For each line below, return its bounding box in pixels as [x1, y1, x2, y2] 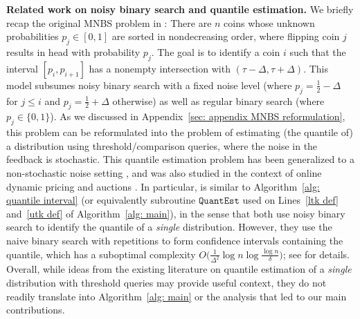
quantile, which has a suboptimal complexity [6, 246, 196, 261]
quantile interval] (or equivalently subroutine [6, 193, 196, 207]
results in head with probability [6, 44, 141, 59]
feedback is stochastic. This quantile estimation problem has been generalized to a [6, 152, 354, 166]
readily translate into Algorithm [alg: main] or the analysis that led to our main [6, 289, 347, 303]
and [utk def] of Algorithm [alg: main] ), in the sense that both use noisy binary [6, 206, 345, 220]
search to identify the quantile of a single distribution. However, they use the [6, 220, 332, 234]
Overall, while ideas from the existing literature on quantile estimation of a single [6, 262, 352, 276]
